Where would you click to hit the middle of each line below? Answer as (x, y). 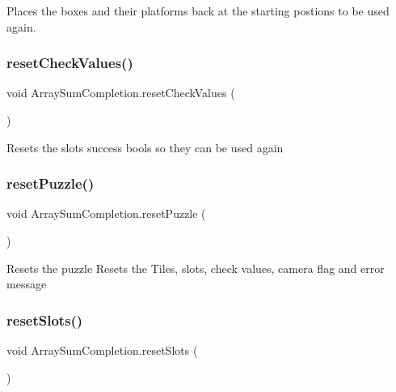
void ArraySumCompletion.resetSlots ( (102, 350)
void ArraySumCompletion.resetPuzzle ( (106, 213)
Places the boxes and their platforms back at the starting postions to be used (198, 11)
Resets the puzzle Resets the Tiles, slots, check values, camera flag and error (196, 268)
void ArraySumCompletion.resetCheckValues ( (121, 93)
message (27, 284)
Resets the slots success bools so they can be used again (145, 147)
